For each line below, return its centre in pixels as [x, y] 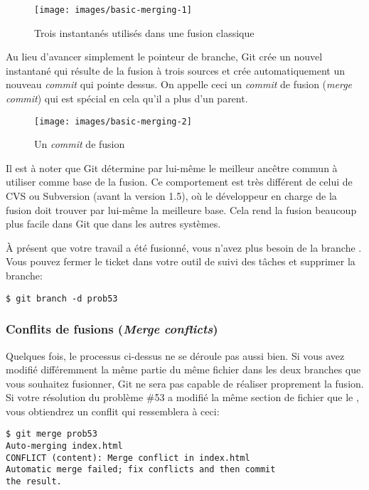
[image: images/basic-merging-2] [113, 121]
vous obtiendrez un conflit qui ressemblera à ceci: [113, 411]
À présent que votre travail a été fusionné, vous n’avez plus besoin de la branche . [184, 247]
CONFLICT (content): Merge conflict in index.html [128, 458]
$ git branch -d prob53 [62, 298]
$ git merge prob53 [52, 434]
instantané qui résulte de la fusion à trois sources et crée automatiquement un [175, 70]
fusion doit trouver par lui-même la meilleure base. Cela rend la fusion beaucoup [181, 209]
